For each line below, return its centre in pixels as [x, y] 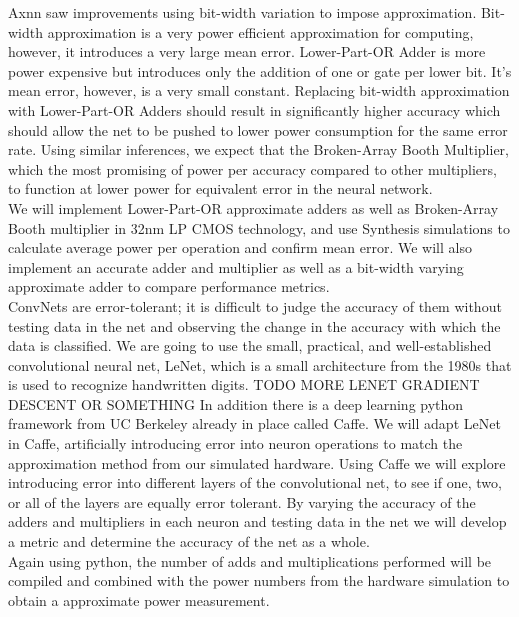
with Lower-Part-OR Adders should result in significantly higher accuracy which [254, 109]
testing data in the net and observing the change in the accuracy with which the [254, 325]
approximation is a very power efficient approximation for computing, [260, 31]
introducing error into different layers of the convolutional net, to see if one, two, [255, 482]
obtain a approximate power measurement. [139, 599]
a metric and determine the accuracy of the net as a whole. [189, 541]
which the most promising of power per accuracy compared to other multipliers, [252, 168]
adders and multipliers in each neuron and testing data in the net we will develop [257, 521]
